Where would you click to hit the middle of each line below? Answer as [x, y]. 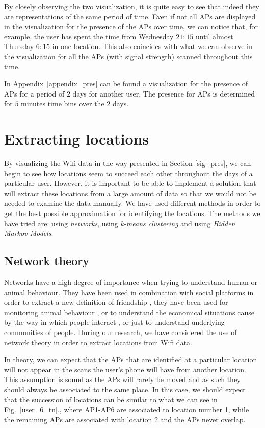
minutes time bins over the [63, 103]
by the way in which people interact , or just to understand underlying [114, 322]
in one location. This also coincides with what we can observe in [152, 46]
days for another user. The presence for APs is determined [164, 93]
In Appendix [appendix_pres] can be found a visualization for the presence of [126, 84]
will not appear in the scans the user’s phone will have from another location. [125, 369]
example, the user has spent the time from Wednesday [89, 36]
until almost [215, 36]
